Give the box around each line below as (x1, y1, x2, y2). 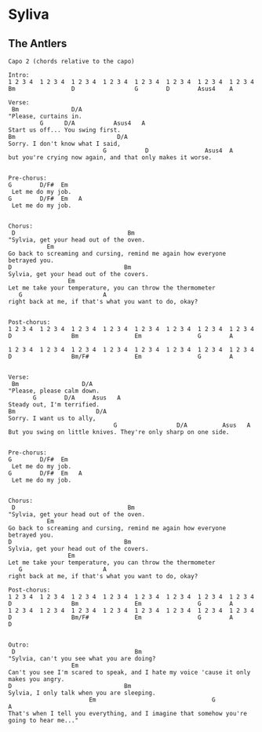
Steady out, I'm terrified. (8, 401, 100, 409)
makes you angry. (8, 676, 65, 683)
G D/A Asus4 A (39, 119, 146, 127)
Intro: (8, 71, 30, 79)
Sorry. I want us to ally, (8, 414, 96, 422)
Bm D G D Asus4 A (8, 85, 234, 93)
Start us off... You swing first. (8, 126, 122, 134)
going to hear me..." (8, 716, 79, 724)
